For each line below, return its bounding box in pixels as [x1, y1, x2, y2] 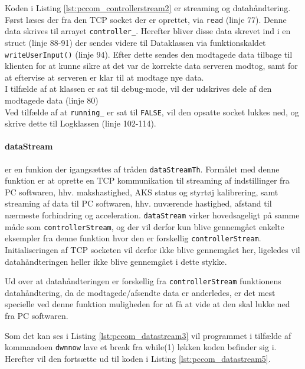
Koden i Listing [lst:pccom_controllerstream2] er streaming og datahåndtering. [5, 2, 291, 14]
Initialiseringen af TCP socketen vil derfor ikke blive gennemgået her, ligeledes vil [5, 243, 300, 255]
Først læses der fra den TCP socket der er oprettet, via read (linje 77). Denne [5, 13, 287, 25]
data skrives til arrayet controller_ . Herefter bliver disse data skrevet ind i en [5, 25, 291, 37]
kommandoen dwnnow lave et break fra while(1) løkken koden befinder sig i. [5, 341, 277, 353]
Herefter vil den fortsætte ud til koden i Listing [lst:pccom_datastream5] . [5, 352, 271, 364]
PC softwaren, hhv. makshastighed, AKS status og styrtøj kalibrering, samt [5, 185, 278, 198]
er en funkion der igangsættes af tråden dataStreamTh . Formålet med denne [5, 162, 280, 175]
